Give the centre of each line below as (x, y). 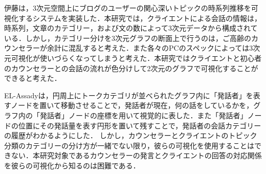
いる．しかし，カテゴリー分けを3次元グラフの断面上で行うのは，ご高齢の (128, 38)
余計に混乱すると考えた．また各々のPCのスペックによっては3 (150, 48)
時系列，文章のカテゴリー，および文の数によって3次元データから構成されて (131, 28)
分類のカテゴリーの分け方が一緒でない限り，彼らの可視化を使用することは (129, 145)
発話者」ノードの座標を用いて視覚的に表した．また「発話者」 (143, 115)
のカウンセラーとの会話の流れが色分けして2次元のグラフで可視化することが (131, 68)
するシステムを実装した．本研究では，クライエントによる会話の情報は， (140, 18)
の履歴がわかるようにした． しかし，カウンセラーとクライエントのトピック (131, 135)
